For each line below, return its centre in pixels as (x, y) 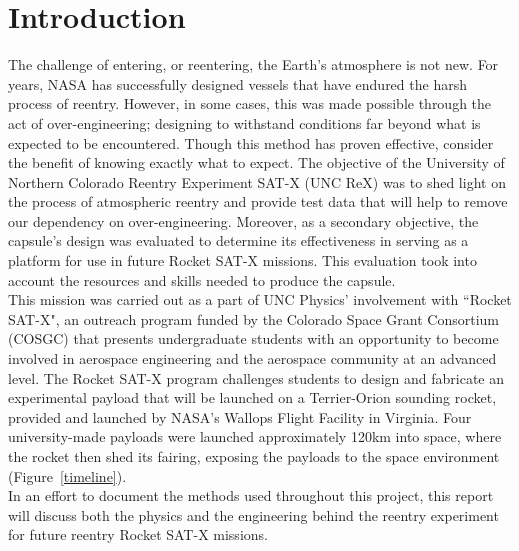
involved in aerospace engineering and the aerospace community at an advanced (252, 358)
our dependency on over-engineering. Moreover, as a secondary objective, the (243, 220)
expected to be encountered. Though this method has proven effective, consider (251, 142)
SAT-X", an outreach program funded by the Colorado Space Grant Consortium (254, 318)
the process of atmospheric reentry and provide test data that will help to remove (258, 201)
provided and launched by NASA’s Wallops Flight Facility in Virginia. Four (240, 416)
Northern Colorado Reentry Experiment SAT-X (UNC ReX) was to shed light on (257, 181)
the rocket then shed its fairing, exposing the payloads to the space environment (254, 456)
